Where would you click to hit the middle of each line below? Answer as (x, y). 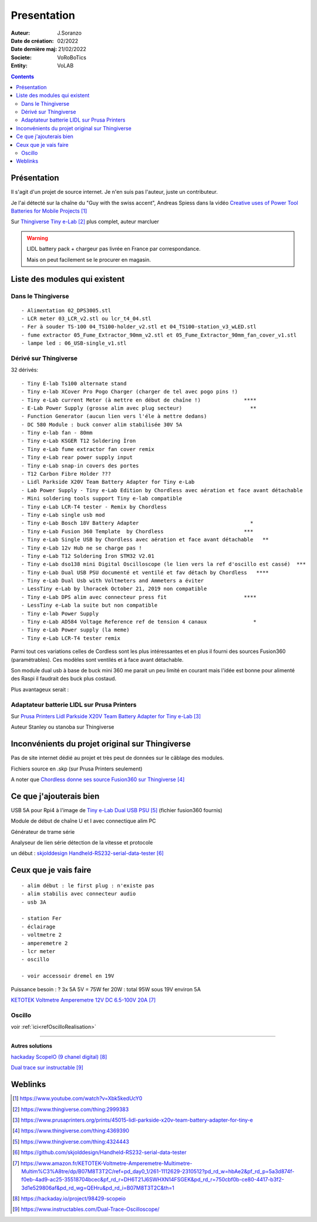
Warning (37, 238)
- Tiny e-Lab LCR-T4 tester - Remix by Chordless (94, 507)
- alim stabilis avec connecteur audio (79, 894)
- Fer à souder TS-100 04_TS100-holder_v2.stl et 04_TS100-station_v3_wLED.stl (139, 327)
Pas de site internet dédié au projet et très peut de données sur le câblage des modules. (117, 758)
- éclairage (38, 927)
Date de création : (32, 41)
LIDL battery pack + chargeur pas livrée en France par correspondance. (114, 249)
